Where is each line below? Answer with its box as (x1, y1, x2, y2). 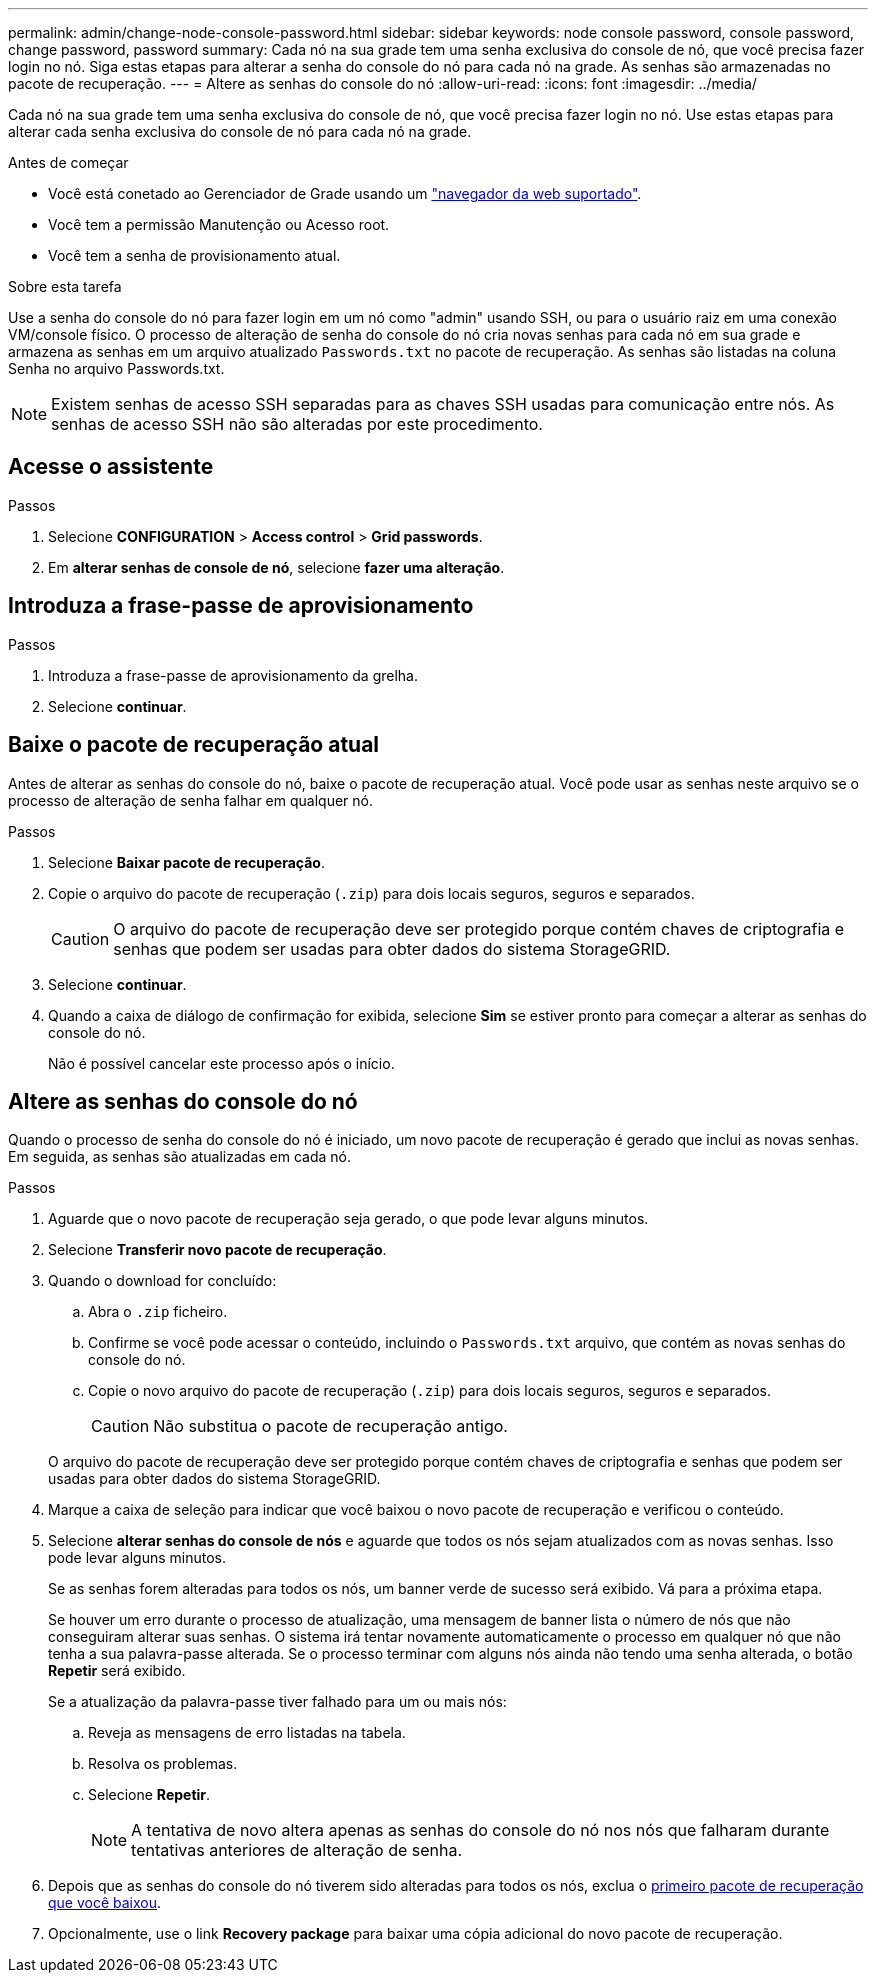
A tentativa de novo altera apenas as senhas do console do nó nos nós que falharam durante (131, 1820, 830, 1841)
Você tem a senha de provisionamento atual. (48, 247, 341, 264)
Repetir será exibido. (48, 1662, 186, 1680)
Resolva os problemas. (88, 1755, 238, 1773)
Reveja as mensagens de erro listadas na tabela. (88, 1724, 406, 1742)
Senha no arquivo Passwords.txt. (8, 360, 225, 377)
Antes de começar (8, 154, 129, 171)
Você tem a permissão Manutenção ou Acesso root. (48, 216, 390, 233)
